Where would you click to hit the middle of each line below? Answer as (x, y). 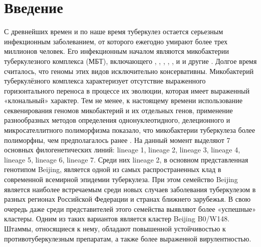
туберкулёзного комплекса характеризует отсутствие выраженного (105, 81)
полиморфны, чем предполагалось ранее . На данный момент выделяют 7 (117, 140)
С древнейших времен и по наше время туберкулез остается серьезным (114, 31)
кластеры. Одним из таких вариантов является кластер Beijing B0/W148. (117, 219)
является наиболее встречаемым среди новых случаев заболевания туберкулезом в (130, 189)
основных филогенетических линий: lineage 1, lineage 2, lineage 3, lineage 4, (122, 150)
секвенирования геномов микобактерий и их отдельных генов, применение (119, 110)
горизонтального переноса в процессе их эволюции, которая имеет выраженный (127, 90)
